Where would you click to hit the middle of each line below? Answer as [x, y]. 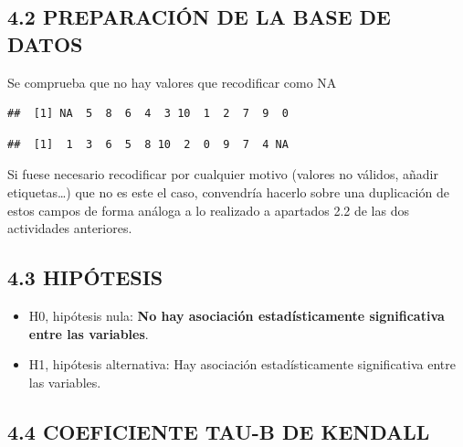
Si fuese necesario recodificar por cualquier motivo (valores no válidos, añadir [223, 174]
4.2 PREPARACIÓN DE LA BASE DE [199, 17]
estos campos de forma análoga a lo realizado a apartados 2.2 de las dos [208, 210]
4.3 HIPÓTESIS [85, 277]
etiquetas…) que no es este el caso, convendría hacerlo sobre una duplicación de [228, 192]
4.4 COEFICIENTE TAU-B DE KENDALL [219, 431]
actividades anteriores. [70, 228]
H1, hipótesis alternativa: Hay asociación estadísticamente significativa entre [242, 364]
